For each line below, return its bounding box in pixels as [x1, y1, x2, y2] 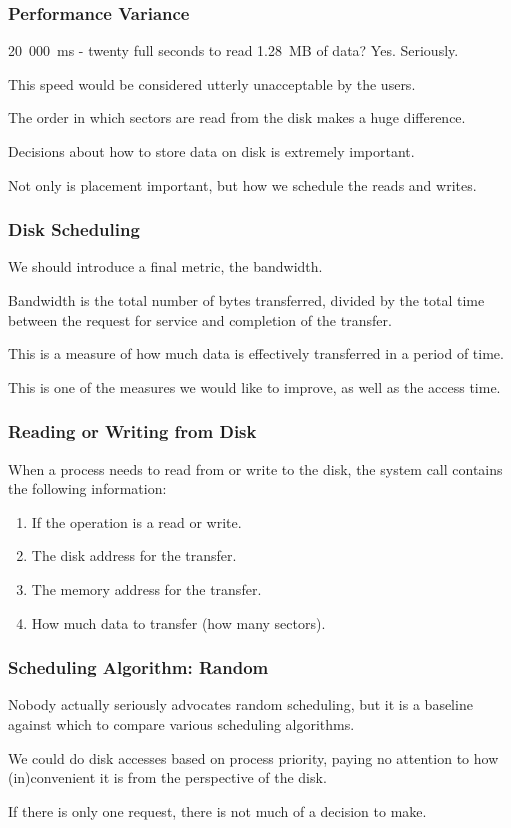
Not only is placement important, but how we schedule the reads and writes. [8, 174, 477, 195]
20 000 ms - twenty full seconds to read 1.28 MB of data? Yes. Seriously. [8, 40, 459, 61]
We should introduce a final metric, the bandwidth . [8, 256, 323, 277]
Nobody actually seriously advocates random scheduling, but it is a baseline [8, 694, 473, 715]
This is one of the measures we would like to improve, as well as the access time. [8, 376, 501, 397]
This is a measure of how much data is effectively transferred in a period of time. [8, 343, 504, 364]
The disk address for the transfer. [31, 545, 237, 566]
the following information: [8, 478, 167, 499]
